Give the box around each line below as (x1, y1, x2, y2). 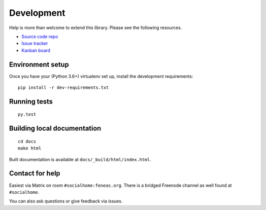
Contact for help (9, 169, 61, 177)
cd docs (18, 139, 36, 144)
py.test (18, 111, 36, 117)
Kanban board (21, 47, 50, 53)
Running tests (9, 97, 53, 105)
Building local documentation (9, 124, 101, 133)
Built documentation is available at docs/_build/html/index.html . (9, 156, 151, 162)
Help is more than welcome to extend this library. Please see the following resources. (9, 25, 182, 31)
